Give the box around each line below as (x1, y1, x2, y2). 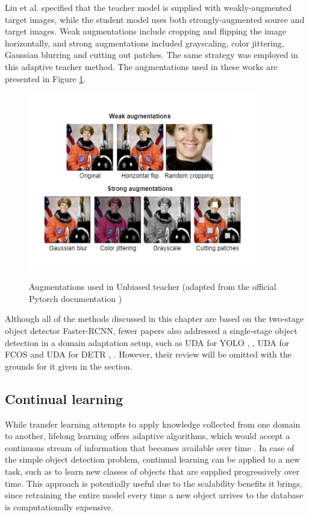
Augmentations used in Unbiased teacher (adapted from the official (29, 280, 276, 293)
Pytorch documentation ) (29, 292, 122, 304)
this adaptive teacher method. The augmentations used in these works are (5, 60, 278, 72)
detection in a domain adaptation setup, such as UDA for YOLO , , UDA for (5, 336, 290, 348)
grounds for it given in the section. (5, 359, 133, 372)
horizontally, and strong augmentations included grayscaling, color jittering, (5, 36, 284, 49)
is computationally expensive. (5, 500, 114, 513)
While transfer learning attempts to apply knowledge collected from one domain (5, 417, 301, 430)
